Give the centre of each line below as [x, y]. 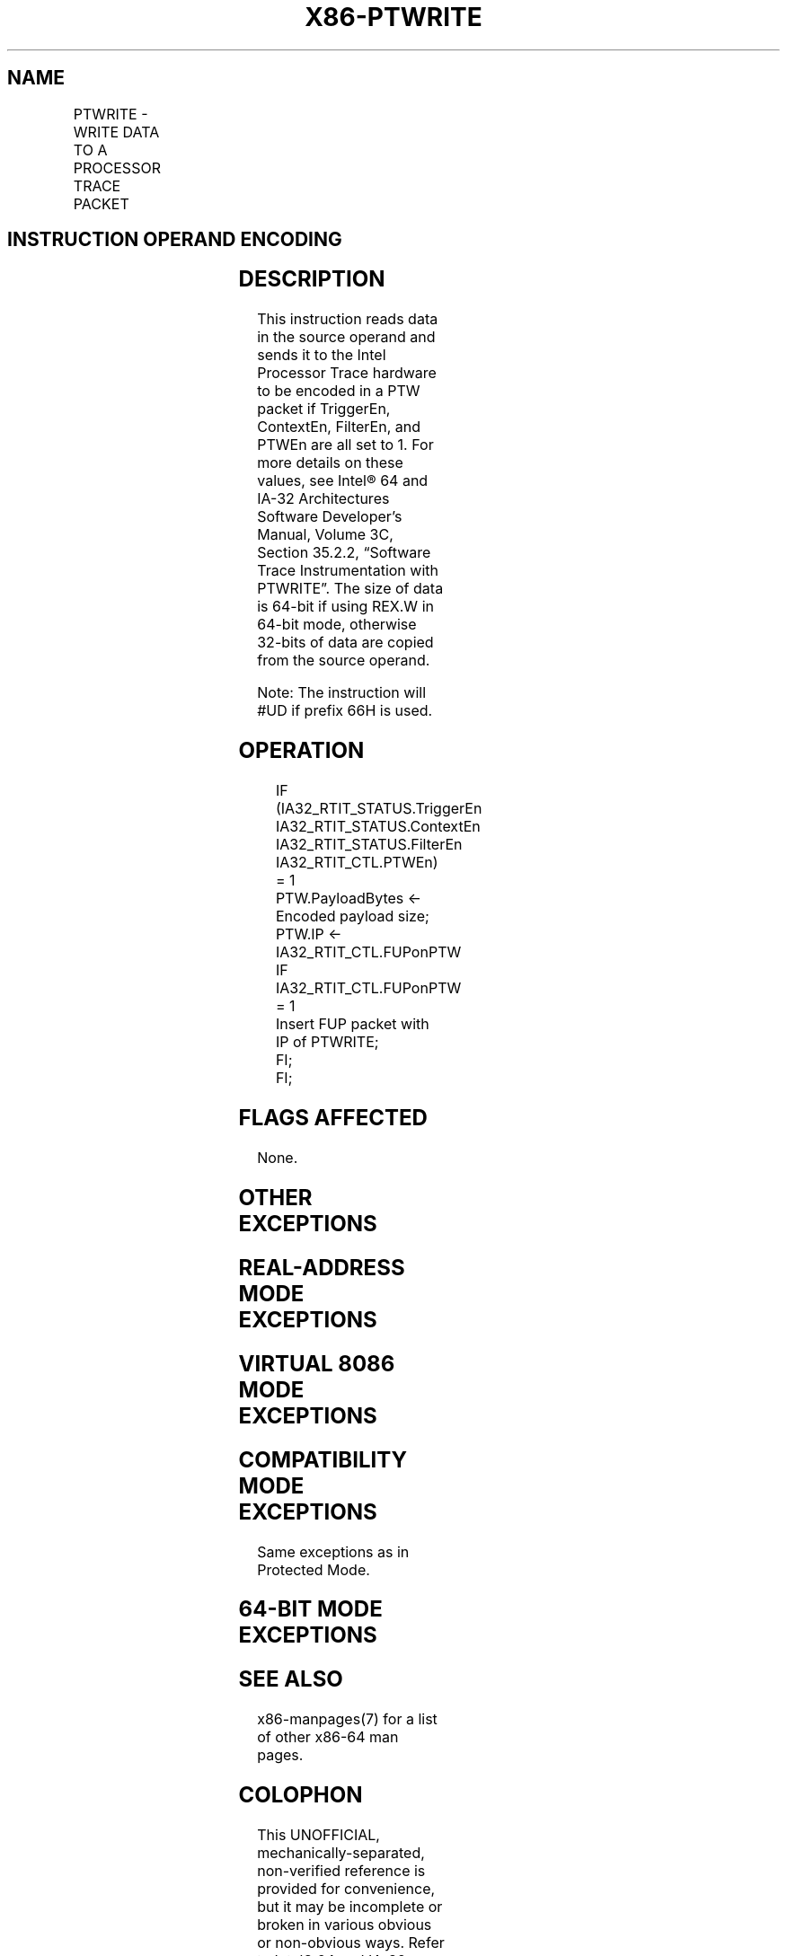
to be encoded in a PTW [339, 391]
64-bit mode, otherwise [337, 625]
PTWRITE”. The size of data [350, 589]
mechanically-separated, [341, 1853]
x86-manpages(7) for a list [347, 1719]
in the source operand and [346, 337]
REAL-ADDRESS [322, 1267]
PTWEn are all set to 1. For [345, 445]
